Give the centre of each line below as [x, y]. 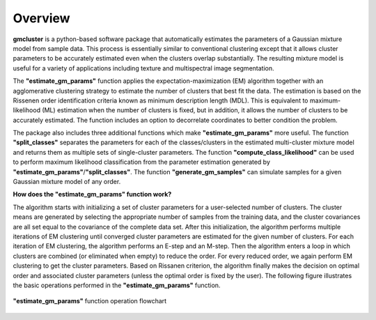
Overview [41, 18]
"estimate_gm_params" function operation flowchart [90, 301]
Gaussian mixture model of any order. [67, 182]
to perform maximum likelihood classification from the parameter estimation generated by [142, 162]
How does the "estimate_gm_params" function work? [92, 195]
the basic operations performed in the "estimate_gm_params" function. [117, 285]
